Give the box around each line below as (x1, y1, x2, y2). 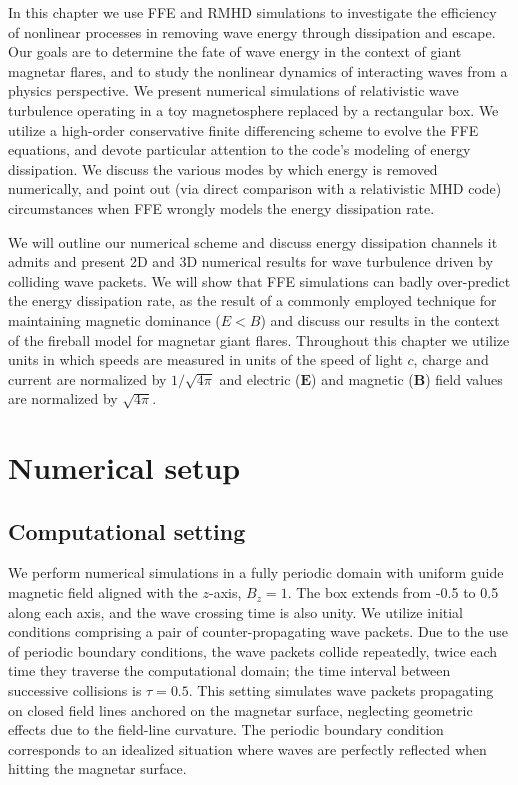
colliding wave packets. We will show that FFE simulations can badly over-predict (8, 270, 511, 291)
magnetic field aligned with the (8, 582, 198, 603)
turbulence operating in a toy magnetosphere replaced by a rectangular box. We (8, 99, 499, 120)
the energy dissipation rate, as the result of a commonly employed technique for (8, 290, 497, 311)
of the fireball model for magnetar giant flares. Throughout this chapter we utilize (8, 329, 510, 350)
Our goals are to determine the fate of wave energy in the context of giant (8, 41, 462, 62)
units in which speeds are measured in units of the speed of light (8, 349, 403, 370)
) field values (425, 368, 503, 389)
